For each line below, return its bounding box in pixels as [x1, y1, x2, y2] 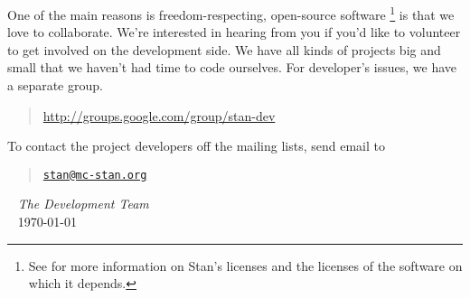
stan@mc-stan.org [42, 168, 147, 182]
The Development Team [17, 194, 149, 213]
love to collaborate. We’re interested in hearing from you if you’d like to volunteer [7, 23, 461, 42]
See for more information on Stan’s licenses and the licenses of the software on [28, 256, 463, 275]
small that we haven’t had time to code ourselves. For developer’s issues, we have [7, 58, 456, 77]
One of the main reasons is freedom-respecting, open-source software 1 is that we [7, 3, 455, 23]
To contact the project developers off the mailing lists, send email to [7, 136, 386, 155]
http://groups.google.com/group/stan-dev [42, 106, 276, 125]
